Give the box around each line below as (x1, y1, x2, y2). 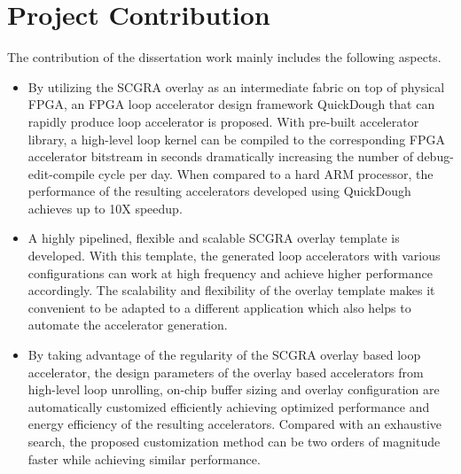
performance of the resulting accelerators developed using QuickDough (27, 182, 411, 200)
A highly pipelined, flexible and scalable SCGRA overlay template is (27, 229, 400, 247)
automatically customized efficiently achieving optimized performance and (27, 397, 430, 416)
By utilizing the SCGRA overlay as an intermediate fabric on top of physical (27, 77, 445, 96)
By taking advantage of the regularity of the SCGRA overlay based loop (27, 346, 421, 364)
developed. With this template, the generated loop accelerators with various (27, 246, 441, 265)
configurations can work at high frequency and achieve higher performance (27, 263, 433, 282)
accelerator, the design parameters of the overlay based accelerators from (27, 362, 424, 381)
